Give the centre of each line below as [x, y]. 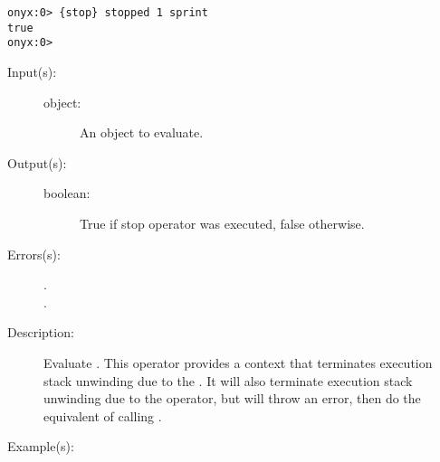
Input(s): [32, 71]
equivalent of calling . [103, 415]
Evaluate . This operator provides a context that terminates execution [238, 362]
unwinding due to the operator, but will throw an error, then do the [232, 398]
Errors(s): [34, 254]
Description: [41, 332]
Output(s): [37, 162]
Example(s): [41, 446]
